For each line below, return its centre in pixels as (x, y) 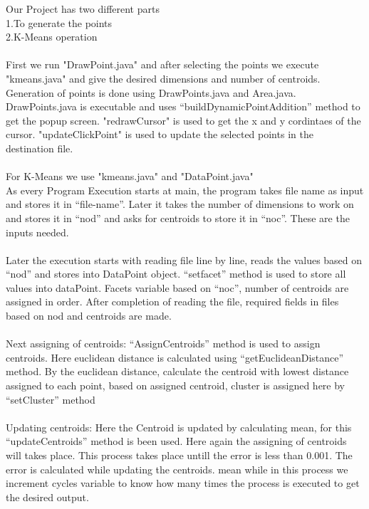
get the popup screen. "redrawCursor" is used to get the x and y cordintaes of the (183, 120)
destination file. (40, 148)
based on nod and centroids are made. (89, 316)
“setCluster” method (51, 399)
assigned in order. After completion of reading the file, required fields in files (172, 301)
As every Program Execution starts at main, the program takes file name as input (185, 190)
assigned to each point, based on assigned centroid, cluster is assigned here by (175, 385)
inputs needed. (37, 232)
